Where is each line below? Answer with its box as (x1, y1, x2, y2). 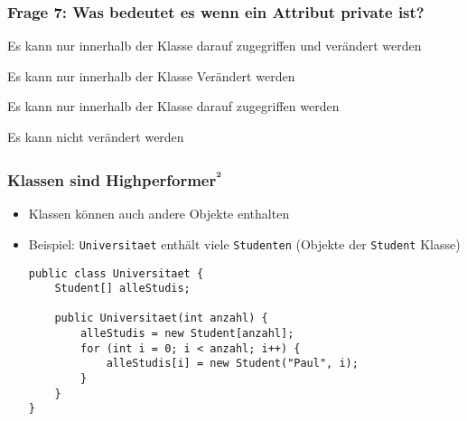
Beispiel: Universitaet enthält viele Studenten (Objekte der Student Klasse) (28, 234, 461, 253)
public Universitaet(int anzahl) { (54, 312, 268, 325)
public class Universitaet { (28, 267, 204, 280)
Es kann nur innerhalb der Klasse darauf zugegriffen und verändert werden (7, 36, 422, 55)
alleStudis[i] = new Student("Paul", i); (106, 357, 359, 370)
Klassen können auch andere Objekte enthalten (28, 204, 290, 223)
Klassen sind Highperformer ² (7, 166, 221, 191)
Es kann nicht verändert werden (7, 127, 184, 145)
